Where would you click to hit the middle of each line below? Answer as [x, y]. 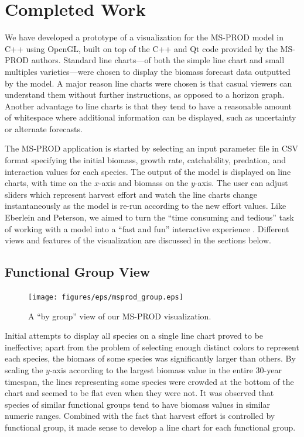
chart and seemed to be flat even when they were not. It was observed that [139, 393]
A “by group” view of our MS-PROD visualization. [120, 316]
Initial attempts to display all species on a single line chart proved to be [134, 336]
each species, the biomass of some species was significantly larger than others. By [150, 358]
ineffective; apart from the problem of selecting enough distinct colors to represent [152, 347]
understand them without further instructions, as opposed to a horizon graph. [145, 94]
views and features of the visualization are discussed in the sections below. [138, 240]
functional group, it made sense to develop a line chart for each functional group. [150, 427]
